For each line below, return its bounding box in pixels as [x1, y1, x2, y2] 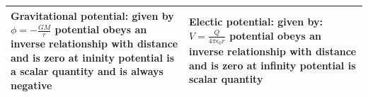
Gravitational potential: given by [11, 8, 174, 23]
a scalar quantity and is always [11, 64, 163, 79]
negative [11, 77, 52, 92]
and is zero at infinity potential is [189, 57, 356, 72]
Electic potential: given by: [189, 14, 323, 29]
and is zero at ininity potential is [11, 50, 175, 64]
